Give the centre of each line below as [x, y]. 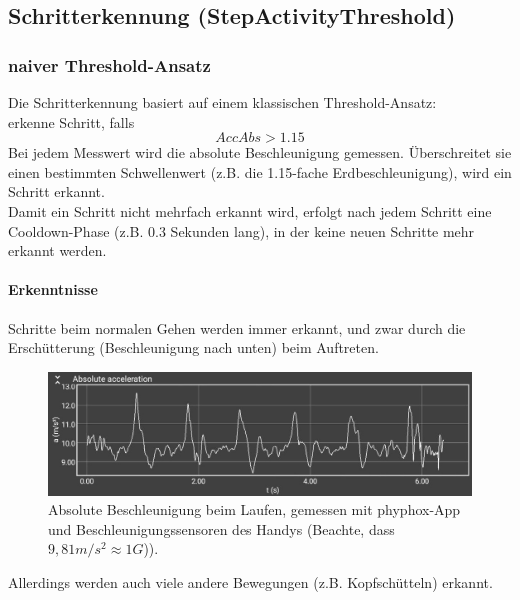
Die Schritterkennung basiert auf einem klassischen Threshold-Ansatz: [222, 102]
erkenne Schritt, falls [71, 121]
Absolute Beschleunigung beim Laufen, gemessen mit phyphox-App [254, 509]
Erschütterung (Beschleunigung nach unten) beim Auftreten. [193, 347]
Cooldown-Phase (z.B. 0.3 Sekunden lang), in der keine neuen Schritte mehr [241, 230]
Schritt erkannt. [56, 191]
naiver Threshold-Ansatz [109, 64]
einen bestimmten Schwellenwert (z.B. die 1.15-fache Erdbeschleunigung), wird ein [260, 171]
